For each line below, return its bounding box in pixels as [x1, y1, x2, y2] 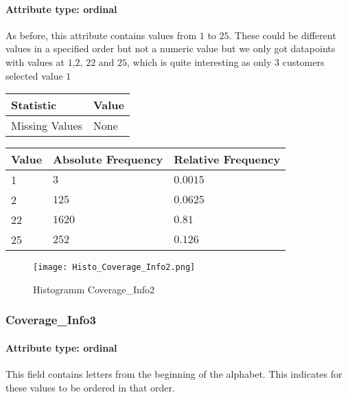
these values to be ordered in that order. [5, 380, 175, 394]
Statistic [11, 97, 57, 113]
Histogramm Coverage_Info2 [33, 282, 155, 296]
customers [282, 54, 325, 69]
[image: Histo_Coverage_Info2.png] [33, 262, 196, 273]
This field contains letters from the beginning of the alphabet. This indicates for [5, 367, 343, 381]
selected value [5, 68, 63, 82]
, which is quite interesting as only [127, 54, 272, 69]
